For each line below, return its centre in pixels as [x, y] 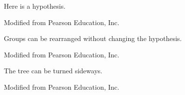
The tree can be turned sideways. [53, 71]
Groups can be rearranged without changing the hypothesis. [93, 38]
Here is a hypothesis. [35, 6]
